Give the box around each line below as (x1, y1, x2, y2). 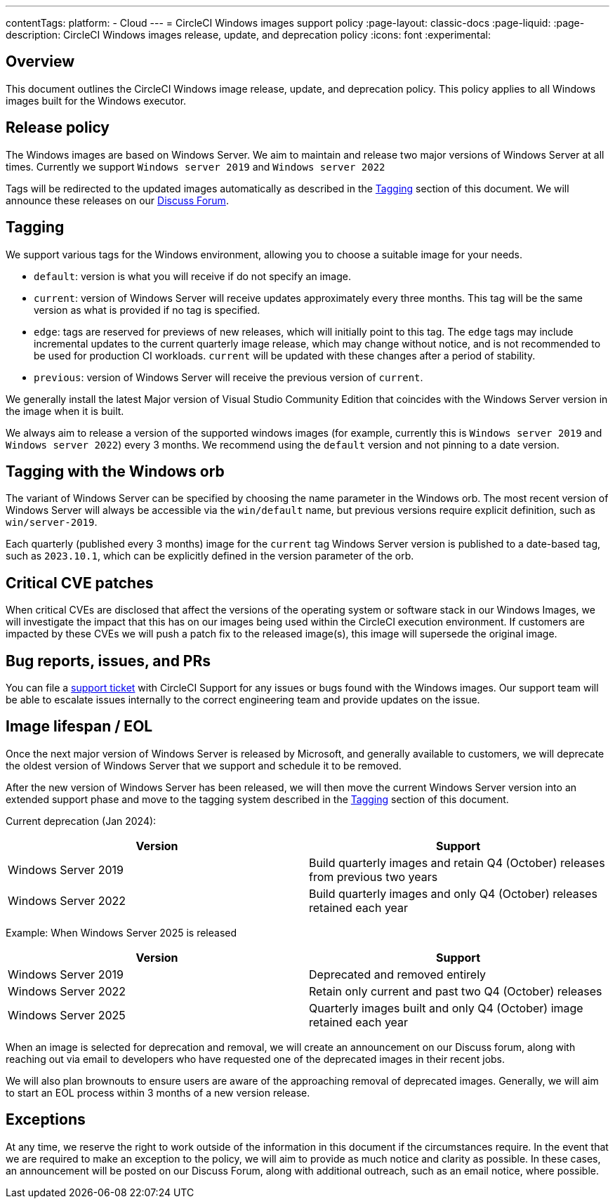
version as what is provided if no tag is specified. (34, 303, 260, 316)
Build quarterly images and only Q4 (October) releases (309, 886, 597, 901)
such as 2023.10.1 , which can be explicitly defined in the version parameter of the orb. (6, 550, 414, 562)
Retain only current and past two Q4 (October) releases (309, 984, 602, 998)
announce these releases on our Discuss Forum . (6, 194, 229, 206)
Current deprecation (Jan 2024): (6, 814, 157, 827)
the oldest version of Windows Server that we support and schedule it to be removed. (6, 759, 402, 772)
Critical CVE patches (6, 574, 154, 592)
